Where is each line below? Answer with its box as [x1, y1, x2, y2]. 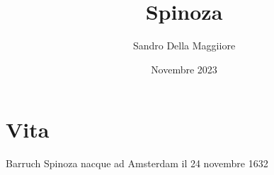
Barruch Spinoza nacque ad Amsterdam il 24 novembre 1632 [6, 156, 268, 171]
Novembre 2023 [151, 61, 217, 76]
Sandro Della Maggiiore [132, 38, 236, 53]
